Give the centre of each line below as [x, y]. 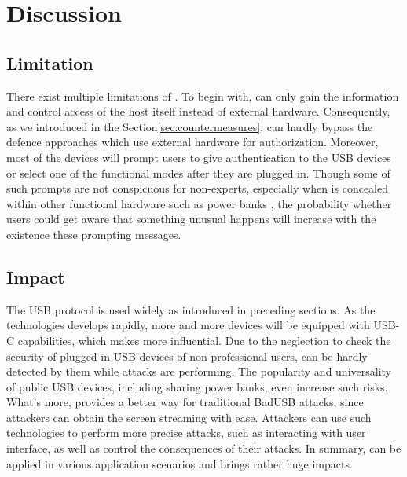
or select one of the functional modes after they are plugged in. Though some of [198, 172]
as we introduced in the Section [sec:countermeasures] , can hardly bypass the [190, 126]
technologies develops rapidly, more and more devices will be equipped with [188, 325]
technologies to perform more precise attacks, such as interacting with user [186, 433]
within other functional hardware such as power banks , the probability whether [199, 203]
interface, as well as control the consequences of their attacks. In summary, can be [204, 448]
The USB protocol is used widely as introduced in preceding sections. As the [191, 309]
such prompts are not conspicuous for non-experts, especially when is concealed [198, 188]
